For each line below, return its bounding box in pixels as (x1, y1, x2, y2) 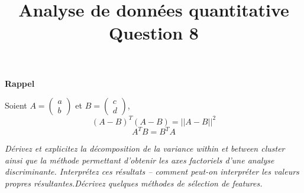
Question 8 (109, 21, 199, 45)
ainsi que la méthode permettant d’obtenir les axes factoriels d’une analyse (5, 153, 274, 166)
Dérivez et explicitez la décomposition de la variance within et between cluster (5, 142, 285, 155)
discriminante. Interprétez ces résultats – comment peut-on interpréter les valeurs (5, 165, 299, 178)
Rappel (5, 77, 35, 89)
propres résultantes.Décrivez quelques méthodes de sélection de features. (5, 176, 263, 189)
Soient (5, 99, 27, 112)
